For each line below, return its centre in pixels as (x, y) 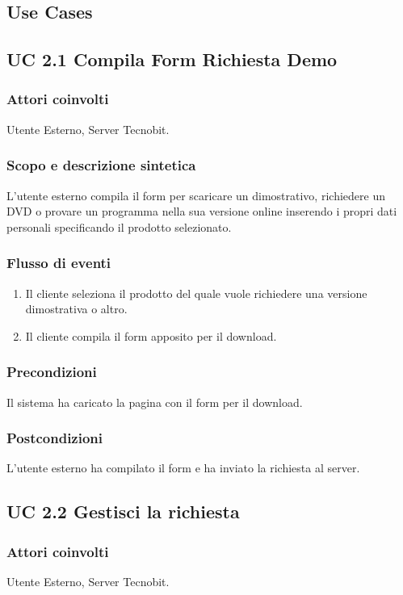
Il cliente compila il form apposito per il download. (151, 335)
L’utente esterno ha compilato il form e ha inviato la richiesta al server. (183, 468)
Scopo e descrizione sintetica (101, 165)
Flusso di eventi (59, 263)
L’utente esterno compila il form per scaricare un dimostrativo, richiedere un (196, 195)
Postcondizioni (55, 438)
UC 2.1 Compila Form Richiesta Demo (172, 59)
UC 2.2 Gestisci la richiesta (123, 511)
